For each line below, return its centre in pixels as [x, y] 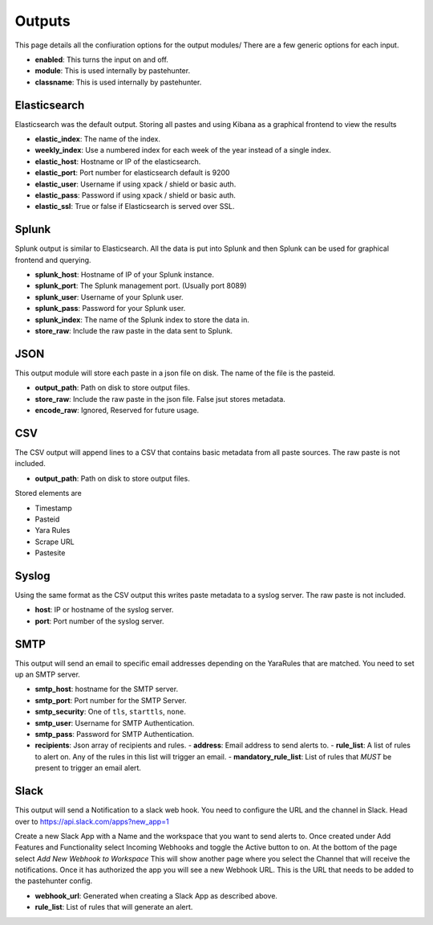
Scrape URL [55, 542]
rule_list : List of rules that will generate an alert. [114, 907]
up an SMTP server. [47, 674]
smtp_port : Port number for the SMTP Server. [111, 700]
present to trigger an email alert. [88, 768]
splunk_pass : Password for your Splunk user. [110, 309]
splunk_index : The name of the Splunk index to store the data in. [142, 319]
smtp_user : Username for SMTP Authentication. [115, 722]
